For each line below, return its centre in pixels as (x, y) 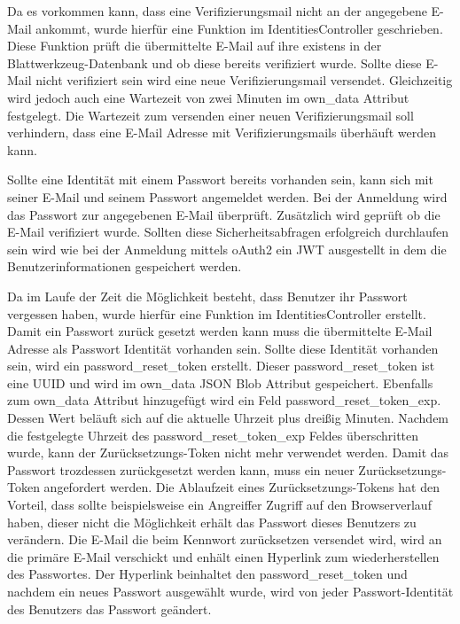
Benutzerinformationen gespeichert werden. (125, 266)
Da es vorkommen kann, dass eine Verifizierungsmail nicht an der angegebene (217, 11)
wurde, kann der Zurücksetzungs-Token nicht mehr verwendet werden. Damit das (228, 452)
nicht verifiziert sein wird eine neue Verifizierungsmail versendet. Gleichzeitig (244, 80)
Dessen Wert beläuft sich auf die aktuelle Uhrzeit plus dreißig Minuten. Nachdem (228, 418)
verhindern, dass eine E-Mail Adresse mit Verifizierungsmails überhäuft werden (222, 133)
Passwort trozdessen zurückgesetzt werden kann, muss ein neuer (181, 469)
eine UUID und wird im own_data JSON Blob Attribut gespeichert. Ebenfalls (220, 382)
